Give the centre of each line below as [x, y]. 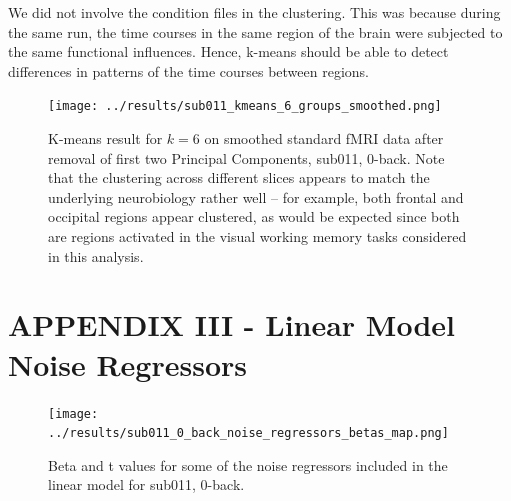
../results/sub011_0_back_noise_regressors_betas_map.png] [248, 433]
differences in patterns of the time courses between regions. [188, 70]
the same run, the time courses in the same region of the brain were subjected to [255, 31]
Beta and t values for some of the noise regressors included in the [248, 464]
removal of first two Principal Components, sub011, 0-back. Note [246, 157]
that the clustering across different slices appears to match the [239, 177]
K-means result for [105, 138]
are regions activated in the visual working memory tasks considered [257, 236]
